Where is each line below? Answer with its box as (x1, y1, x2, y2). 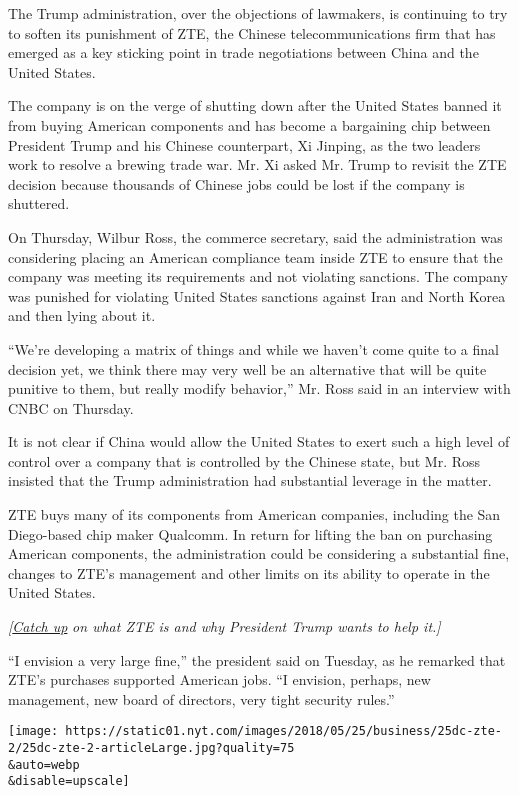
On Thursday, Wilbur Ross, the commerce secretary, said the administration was (8, 226, 503, 247)
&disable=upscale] (8, 774, 130, 789)
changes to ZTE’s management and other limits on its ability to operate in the (8, 562, 490, 583)
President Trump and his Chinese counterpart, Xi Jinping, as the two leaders (8, 134, 481, 155)
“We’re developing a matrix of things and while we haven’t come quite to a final (8, 338, 499, 359)
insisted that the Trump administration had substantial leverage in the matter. (8, 470, 492, 491)
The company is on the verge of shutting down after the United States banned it (8, 95, 502, 116)
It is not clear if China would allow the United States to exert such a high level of (8, 431, 510, 452)
